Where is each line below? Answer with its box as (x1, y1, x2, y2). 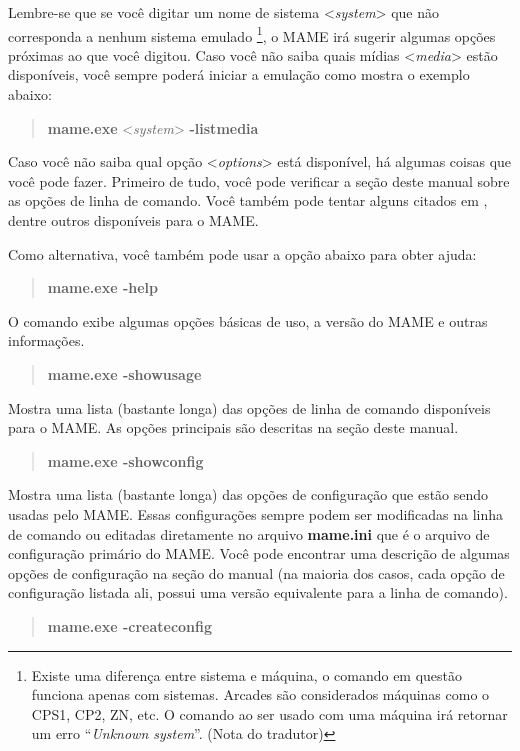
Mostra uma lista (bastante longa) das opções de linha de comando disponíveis (8, 397, 491, 418)
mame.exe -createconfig (47, 615, 213, 636)
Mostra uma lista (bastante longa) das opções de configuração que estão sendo (8, 484, 489, 505)
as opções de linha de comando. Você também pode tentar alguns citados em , (8, 190, 488, 211)
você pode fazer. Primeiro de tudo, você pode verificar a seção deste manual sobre (8, 170, 510, 191)
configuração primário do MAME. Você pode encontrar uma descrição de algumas (8, 543, 510, 564)
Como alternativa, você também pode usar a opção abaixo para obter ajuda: (8, 243, 477, 264)
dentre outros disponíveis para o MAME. (8, 210, 259, 230)
